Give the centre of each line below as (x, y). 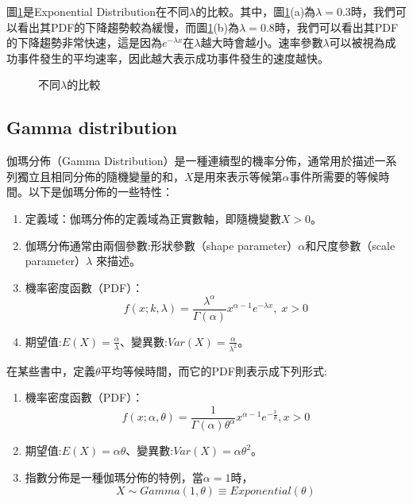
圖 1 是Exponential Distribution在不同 (98, 11)
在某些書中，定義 (51, 370)
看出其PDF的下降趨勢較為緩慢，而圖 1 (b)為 (128, 27)
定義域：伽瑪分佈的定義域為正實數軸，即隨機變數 (153, 218)
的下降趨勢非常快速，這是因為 (84, 42)
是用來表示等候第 (238, 176)
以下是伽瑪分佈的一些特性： (100, 192)
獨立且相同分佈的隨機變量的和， (100, 176)
